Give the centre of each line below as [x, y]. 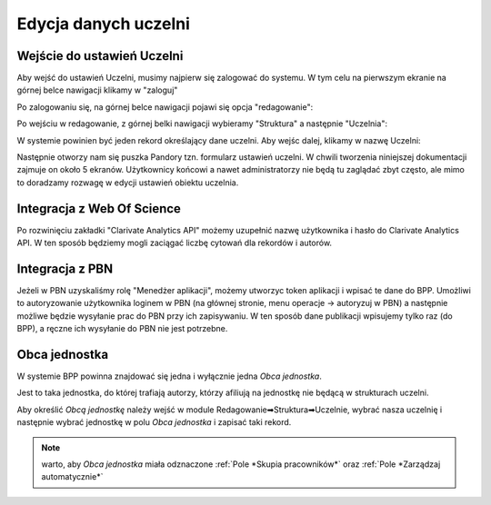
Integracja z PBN [65, 268]
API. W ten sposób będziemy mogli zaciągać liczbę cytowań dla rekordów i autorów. [174, 243]
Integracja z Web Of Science [99, 208]
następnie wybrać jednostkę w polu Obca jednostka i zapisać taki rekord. [154, 422]
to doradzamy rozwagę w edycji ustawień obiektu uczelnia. [128, 183]
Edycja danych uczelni [104, 24]
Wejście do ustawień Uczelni [100, 56]
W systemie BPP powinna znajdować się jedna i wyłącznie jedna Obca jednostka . [169, 376]
